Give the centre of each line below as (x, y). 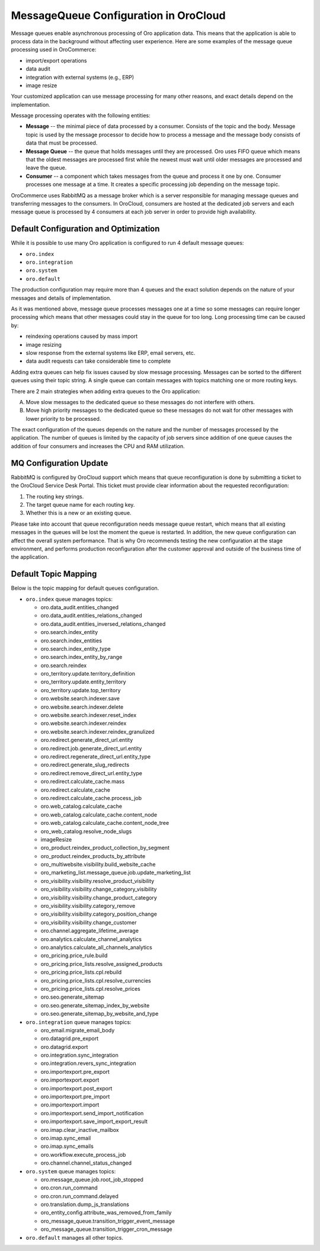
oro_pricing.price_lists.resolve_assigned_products (102, 964)
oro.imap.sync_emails (67, 1146)
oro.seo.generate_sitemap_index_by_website (95, 1005)
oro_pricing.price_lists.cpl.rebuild (81, 972)
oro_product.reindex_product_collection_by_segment (105, 848)
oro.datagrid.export (64, 1047)
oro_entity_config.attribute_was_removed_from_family (106, 1212)
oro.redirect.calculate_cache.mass (83, 782)
